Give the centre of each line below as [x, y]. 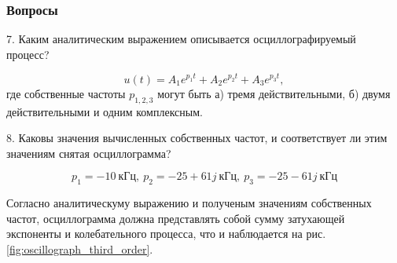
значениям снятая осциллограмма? [89, 153]
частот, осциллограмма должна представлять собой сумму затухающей [176, 218]
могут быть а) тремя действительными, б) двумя [274, 93]
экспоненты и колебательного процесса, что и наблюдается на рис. [166, 234]
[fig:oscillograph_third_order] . [80, 249]
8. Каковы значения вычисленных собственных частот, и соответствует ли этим [197, 138]
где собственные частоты [66, 93]
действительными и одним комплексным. [105, 111]
